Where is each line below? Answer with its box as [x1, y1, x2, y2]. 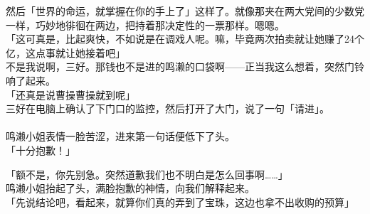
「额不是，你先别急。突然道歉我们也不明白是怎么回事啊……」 [6, 166, 288, 181]
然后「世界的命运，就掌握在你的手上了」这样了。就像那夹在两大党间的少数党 [6, 4, 364, 18]
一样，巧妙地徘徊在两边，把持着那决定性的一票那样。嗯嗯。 [6, 17, 285, 32]
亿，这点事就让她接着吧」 [6, 45, 125, 60]
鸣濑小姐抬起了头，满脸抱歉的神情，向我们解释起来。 [6, 181, 255, 196]
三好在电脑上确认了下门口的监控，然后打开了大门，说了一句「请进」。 [6, 101, 329, 116]
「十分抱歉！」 [6, 142, 75, 157]
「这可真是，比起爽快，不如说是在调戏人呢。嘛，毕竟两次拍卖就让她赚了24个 [6, 31, 364, 46]
